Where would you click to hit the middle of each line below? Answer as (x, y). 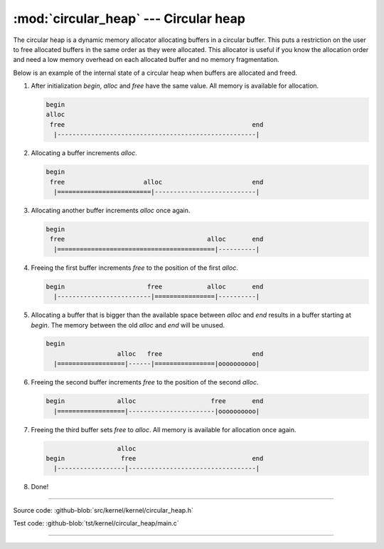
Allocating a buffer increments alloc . (84, 153)
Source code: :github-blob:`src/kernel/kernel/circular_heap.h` (103, 510)
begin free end (155, 458)
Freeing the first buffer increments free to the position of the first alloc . (134, 268)
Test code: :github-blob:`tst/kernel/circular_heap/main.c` (96, 523)
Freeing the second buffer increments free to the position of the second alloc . (145, 382)
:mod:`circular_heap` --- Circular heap (129, 19)
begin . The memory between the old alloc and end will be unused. (128, 325)
